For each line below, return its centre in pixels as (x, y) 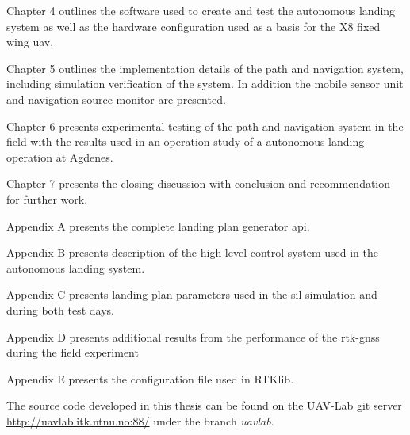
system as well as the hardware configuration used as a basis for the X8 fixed (194, 26)
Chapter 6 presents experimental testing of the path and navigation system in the (205, 126)
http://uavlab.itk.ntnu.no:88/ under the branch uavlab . (140, 420)
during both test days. (60, 309)
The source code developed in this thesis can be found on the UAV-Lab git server (204, 405)
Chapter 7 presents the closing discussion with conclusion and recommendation (199, 183)
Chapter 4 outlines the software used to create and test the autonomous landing (201, 10)
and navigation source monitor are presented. (116, 99)
